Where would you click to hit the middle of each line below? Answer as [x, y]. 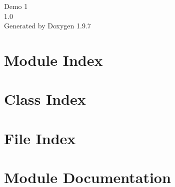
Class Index [45, 99]
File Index [40, 138]
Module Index [53, 60]
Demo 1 [16, 6]
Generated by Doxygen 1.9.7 [47, 26]
